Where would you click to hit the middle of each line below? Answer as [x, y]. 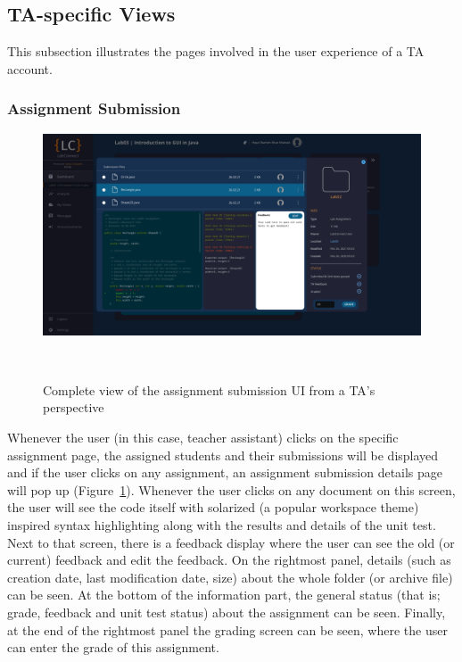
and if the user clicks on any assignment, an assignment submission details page [225, 472]
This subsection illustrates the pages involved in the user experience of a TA [216, 51]
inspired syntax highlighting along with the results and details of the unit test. [222, 525]
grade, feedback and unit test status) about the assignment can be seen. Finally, [227, 612]
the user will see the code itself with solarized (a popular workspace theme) [213, 507]
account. [30, 68]
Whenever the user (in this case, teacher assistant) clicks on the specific [203, 438]
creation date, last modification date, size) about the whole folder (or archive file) [230, 577]
